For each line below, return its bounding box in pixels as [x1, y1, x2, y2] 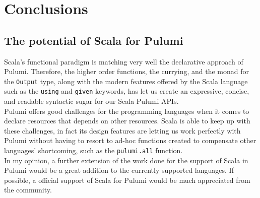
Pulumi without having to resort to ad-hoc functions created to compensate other [4, 135, 256, 146]
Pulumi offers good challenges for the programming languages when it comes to [4, 105, 249, 116]
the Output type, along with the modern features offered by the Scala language [4, 76, 248, 86]
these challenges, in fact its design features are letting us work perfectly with [4, 125, 241, 136]
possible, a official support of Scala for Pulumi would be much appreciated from [4, 174, 250, 185]
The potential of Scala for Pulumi [4, 32, 183, 48]
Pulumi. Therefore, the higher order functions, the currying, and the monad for [4, 66, 249, 77]
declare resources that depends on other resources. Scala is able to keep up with [4, 115, 250, 126]
